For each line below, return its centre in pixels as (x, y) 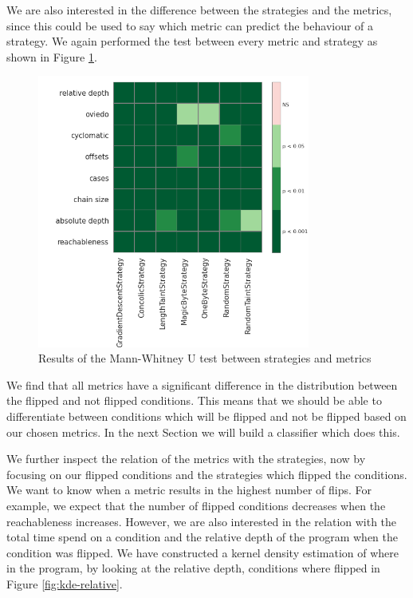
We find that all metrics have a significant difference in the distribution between (202, 384)
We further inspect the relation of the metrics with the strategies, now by (186, 459)
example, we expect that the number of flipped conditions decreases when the (196, 505)
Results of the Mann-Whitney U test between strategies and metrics (205, 358)
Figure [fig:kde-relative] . (65, 583)
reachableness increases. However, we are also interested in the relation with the (202, 521)
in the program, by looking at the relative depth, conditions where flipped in (193, 568)
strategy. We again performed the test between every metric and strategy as (192, 41)
